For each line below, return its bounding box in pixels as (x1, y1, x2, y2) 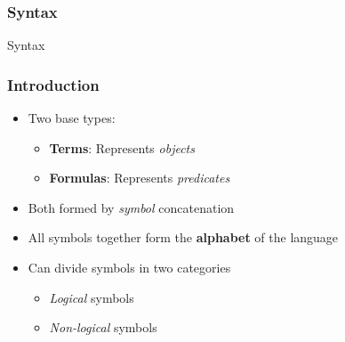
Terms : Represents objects (49, 138, 195, 157)
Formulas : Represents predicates (49, 168, 230, 187)
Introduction (7, 73, 100, 95)
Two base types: (28, 109, 116, 127)
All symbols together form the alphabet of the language (28, 228, 339, 247)
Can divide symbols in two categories (28, 258, 231, 276)
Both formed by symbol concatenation (28, 198, 235, 216)
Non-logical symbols (49, 318, 157, 337)
